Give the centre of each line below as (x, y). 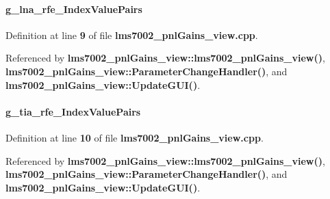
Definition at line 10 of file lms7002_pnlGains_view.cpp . (135, 137)
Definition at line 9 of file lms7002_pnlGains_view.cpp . (132, 35)
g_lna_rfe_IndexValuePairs (74, 9)
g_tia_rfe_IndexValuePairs (73, 111)
